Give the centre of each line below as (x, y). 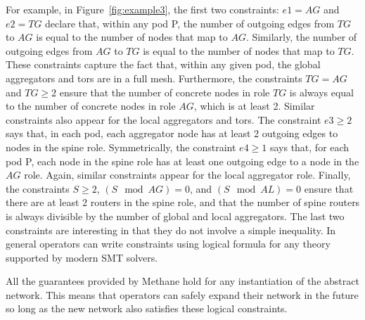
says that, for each (309, 147)
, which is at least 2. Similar (254, 106)
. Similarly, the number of (301, 37)
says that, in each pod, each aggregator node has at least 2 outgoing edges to (172, 133)
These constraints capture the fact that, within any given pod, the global (163, 64)
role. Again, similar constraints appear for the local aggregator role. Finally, (187, 175)
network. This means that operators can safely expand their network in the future (182, 294)
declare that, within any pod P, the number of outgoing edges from (190, 23)
